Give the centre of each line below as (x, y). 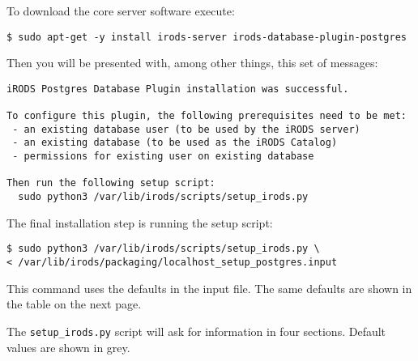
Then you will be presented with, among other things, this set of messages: (192, 63)
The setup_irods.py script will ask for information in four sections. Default (196, 331)
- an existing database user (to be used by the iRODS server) (186, 129)
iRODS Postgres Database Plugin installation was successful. (178, 89)
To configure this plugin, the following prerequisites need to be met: (207, 116)
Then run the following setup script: (111, 183)
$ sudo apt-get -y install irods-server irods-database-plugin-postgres (207, 37)
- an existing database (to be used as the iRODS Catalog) (175, 143)
